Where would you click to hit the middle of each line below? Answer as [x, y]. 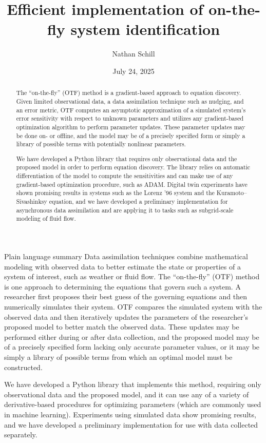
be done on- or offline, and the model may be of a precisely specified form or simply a [131, 135]
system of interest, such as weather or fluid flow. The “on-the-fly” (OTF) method [132, 276]
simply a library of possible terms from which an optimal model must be [118, 357]
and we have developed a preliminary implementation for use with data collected [131, 424]
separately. [21, 435]
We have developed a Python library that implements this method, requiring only [133, 384]
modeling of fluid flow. [46, 218]
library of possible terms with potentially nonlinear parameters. [101, 144]
